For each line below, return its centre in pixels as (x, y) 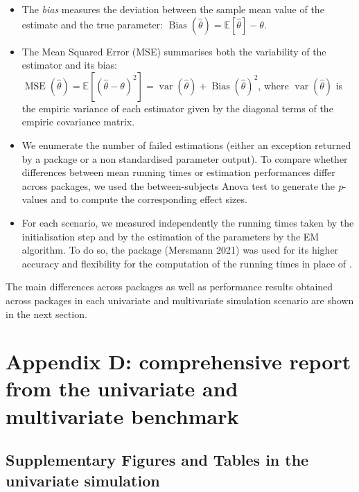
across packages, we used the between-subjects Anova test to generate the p (182, 185)
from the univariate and (122, 388)
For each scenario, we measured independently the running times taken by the (188, 222)
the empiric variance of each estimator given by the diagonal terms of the (177, 108)
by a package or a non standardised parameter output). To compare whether (185, 158)
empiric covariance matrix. (78, 122)
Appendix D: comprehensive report (178, 361)
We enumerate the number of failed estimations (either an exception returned (186, 144)
